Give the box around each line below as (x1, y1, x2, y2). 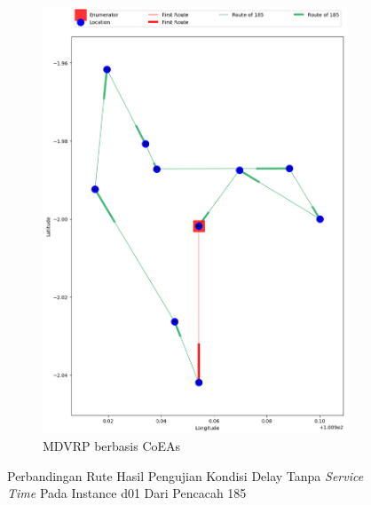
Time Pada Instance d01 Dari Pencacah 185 (7, 484, 247, 502)
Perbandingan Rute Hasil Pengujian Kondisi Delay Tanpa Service (7, 466, 364, 485)
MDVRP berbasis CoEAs (43, 437, 181, 455)
